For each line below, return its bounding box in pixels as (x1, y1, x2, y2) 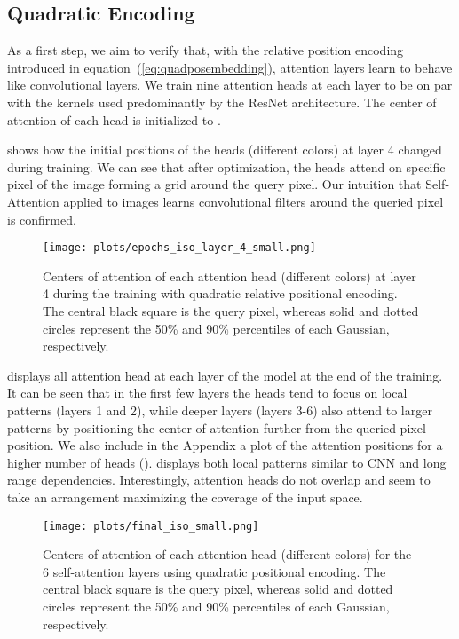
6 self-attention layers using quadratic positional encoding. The (43, 562, 386, 580)
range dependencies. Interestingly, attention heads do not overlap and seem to (7, 470, 431, 489)
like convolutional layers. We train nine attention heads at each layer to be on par (7, 75, 453, 94)
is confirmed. (7, 209, 76, 228)
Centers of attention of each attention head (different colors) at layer (43, 266, 416, 285)
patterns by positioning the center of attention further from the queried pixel (7, 418, 426, 437)
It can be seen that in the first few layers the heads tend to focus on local (7, 383, 408, 402)
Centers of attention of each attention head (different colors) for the (43, 545, 412, 564)
